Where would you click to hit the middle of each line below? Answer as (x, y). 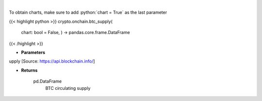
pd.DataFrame (48, 81)
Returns (29, 70)
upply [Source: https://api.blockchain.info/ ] (52, 61)
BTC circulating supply (68, 88)
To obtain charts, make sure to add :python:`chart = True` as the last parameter (88, 13)
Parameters (33, 52)
